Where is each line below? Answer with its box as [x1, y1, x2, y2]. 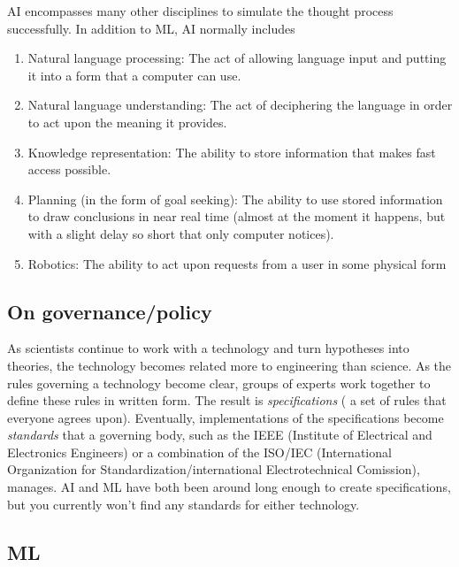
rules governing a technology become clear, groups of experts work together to [7, 373, 431, 392]
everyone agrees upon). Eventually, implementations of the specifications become [7, 408, 444, 426]
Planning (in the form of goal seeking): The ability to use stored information [27, 189, 443, 208]
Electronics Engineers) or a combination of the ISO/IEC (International [7, 442, 392, 461]
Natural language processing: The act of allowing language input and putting [27, 49, 447, 67]
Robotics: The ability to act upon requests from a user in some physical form [27, 254, 447, 272]
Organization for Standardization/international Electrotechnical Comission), [7, 460, 420, 479]
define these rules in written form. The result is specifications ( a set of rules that [7, 391, 447, 410]
